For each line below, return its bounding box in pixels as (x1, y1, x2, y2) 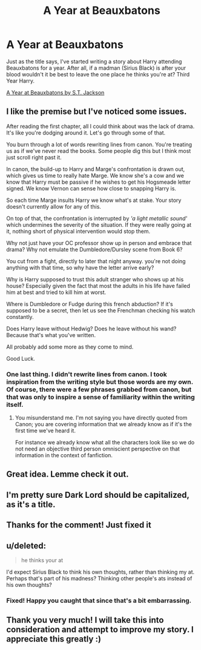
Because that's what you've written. (6, 331, 96, 338)
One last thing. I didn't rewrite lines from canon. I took (6, 370, 168, 378)
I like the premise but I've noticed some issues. (6, 107, 187, 117)
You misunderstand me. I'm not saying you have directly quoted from (15, 414, 188, 421)
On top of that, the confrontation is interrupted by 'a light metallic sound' (6, 215, 188, 222)
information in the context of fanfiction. (15, 452, 113, 459)
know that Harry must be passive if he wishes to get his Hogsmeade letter (6, 178, 191, 186)
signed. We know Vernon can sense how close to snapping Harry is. (6, 184, 177, 192)
